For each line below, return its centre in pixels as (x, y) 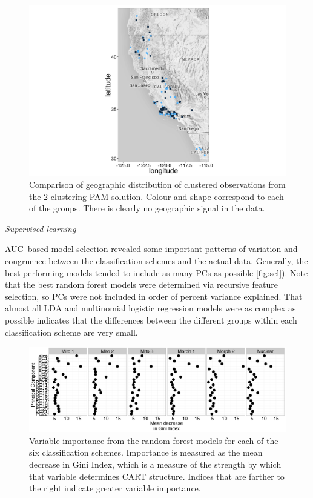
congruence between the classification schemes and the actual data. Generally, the (156, 260)
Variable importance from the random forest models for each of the (154, 440)
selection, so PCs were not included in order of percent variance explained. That (154, 296)
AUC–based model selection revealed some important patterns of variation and (151, 249)
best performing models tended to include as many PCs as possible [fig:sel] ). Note (156, 272)
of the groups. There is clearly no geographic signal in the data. (147, 208)
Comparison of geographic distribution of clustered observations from (157, 184)
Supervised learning (41, 228)
